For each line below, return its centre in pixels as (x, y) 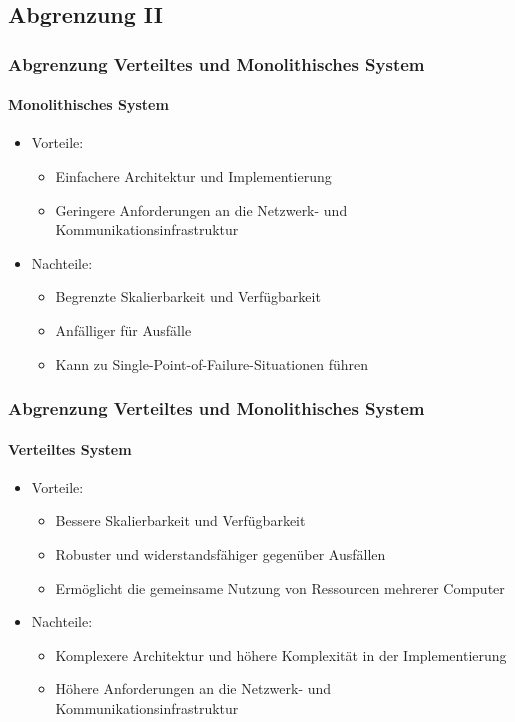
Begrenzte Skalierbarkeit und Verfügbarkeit (188, 296)
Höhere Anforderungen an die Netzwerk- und (193, 688)
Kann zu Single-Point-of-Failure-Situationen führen (212, 363)
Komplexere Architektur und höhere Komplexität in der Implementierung (281, 654)
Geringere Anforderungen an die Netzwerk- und (201, 209)
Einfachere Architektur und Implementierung (193, 176)
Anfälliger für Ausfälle (123, 329)
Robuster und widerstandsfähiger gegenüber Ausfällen (220, 554)
